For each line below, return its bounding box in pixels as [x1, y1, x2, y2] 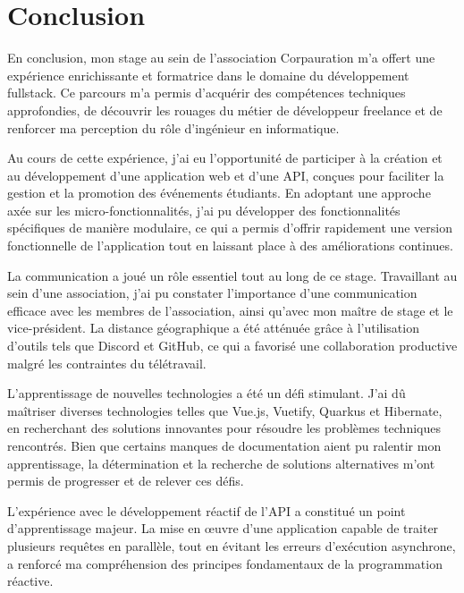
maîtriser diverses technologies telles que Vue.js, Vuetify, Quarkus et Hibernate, [7, 401, 443, 419]
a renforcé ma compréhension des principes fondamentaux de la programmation [7, 554, 443, 572]
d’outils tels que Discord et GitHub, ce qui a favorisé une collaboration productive [7, 336, 458, 355]
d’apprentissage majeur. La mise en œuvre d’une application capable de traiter [7, 519, 439, 538]
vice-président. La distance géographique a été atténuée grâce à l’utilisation [7, 318, 419, 337]
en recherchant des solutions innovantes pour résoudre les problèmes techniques [7, 419, 441, 437]
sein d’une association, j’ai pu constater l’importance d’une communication [7, 284, 418, 302]
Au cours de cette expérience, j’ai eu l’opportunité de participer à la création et [7, 148, 443, 167]
